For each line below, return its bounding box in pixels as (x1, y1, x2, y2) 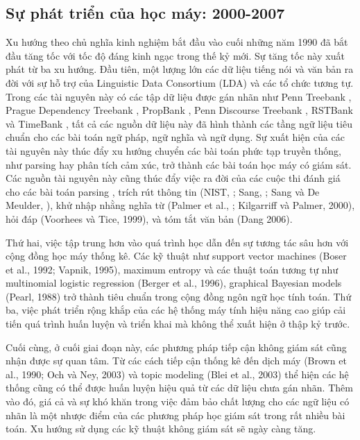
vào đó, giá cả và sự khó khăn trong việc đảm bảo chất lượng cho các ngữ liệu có (6, 394, 350, 409)
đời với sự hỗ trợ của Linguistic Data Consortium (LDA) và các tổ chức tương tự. (6, 75, 354, 90)
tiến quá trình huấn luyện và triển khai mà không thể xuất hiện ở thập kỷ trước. (6, 316, 350, 331)
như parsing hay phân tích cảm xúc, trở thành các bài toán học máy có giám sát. (6, 157, 352, 171)
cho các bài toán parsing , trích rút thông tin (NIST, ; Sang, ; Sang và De (6, 184, 320, 198)
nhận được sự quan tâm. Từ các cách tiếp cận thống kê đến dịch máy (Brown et (6, 353, 347, 368)
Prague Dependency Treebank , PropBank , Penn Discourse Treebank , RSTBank (6, 103, 353, 117)
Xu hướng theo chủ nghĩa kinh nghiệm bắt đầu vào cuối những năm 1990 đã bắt (6, 35, 348, 49)
